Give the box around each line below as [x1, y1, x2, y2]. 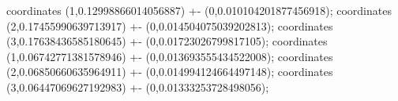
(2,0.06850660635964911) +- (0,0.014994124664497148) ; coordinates [6, 63, 333, 80]
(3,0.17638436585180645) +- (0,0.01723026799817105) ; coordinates [6, 33, 328, 49]
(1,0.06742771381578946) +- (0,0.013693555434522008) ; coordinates [6, 48, 333, 64]
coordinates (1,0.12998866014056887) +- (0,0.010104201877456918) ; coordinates [6, 2, 392, 18]
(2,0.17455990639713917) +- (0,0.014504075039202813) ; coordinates [6, 17, 333, 34]
